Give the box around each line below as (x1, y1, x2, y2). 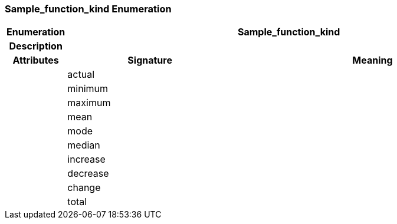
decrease (67, 167, 109, 180)
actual (67, 68, 95, 81)
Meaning (352, 54, 393, 67)
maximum (67, 97, 111, 109)
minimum (67, 83, 109, 95)
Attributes (12, 54, 59, 67)
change (67, 182, 101, 194)
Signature (127, 54, 172, 67)
